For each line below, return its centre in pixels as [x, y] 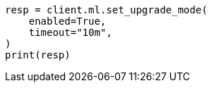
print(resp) [38, 55]
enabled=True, [67, 21]
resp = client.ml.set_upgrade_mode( [106, 10]
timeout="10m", [70, 32]
